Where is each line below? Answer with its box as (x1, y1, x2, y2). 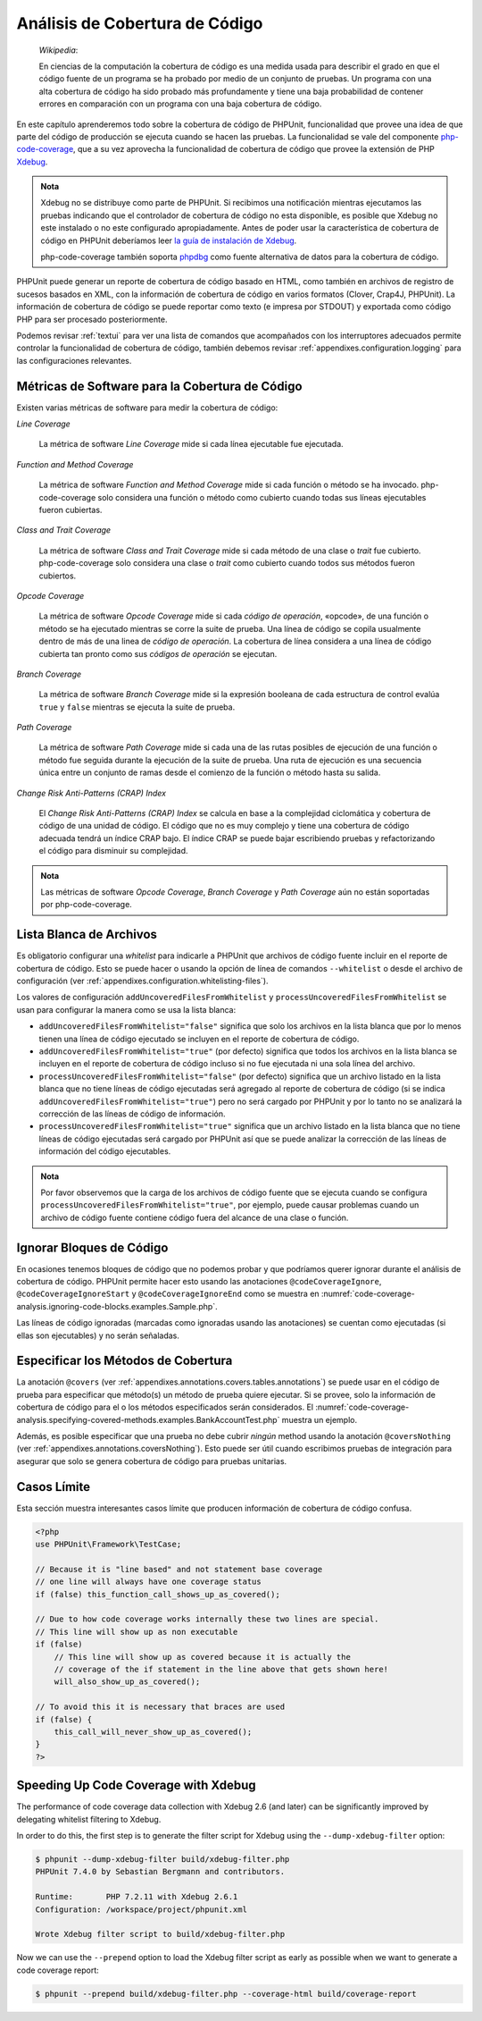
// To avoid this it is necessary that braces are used (35, 1702, 286, 1712)
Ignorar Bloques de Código (16, 1240, 169, 1255)
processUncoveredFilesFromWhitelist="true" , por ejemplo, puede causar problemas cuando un (40, 1200, 420, 1210)
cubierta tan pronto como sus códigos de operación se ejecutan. (38, 648, 278, 659)
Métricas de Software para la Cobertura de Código (16, 378, 303, 393)
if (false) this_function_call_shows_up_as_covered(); (35, 1589, 280, 1599)
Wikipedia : (38, 45, 79, 55)
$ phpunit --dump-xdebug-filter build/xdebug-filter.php (35, 1855, 290, 1864)
